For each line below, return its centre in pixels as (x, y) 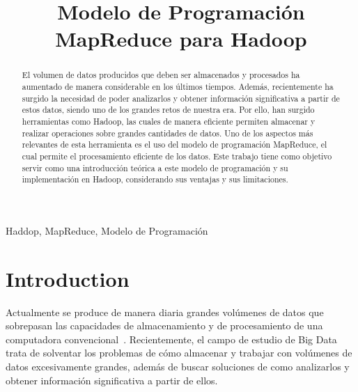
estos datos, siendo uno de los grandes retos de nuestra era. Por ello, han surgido (168, 110)
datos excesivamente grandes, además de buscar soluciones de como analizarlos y (178, 367)
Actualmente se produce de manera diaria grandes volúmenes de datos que (165, 312)
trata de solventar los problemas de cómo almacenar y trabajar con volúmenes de (179, 353)
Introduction (68, 278)
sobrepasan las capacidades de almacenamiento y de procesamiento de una (164, 326)
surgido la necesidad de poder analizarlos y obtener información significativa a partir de (181, 98)
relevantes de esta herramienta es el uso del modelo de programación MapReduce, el (174, 144)
